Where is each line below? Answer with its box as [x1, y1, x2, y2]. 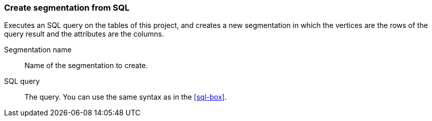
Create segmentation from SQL [4, 3, 130, 13]
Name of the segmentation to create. [24, 61, 148, 70]
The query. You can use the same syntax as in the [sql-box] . [24, 93, 227, 102]
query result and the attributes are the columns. [4, 29, 164, 39]
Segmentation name [4, 45, 72, 54]
